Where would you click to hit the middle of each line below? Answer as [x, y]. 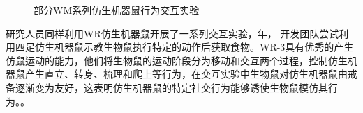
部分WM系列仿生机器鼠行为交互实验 [117, 10]
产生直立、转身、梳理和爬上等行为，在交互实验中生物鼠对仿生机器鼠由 [186, 74]
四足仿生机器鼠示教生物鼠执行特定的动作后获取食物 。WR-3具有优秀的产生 [184, 47]
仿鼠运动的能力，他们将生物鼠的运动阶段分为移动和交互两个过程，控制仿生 [177, 60]
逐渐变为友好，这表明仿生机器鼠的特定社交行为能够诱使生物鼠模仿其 [171, 87]
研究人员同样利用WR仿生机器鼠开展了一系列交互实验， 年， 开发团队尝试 [172, 33]
